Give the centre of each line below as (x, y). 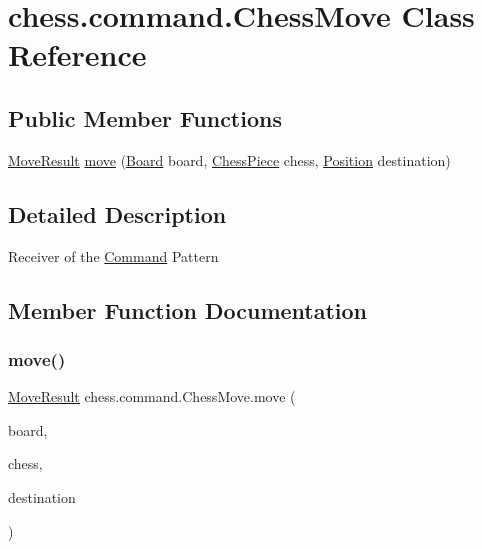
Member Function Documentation (188, 309)
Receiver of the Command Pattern (113, 255)
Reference (77, 54)
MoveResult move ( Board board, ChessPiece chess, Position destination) (229, 159)
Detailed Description (117, 213)
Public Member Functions (145, 117)
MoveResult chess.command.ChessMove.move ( (152, 396)
